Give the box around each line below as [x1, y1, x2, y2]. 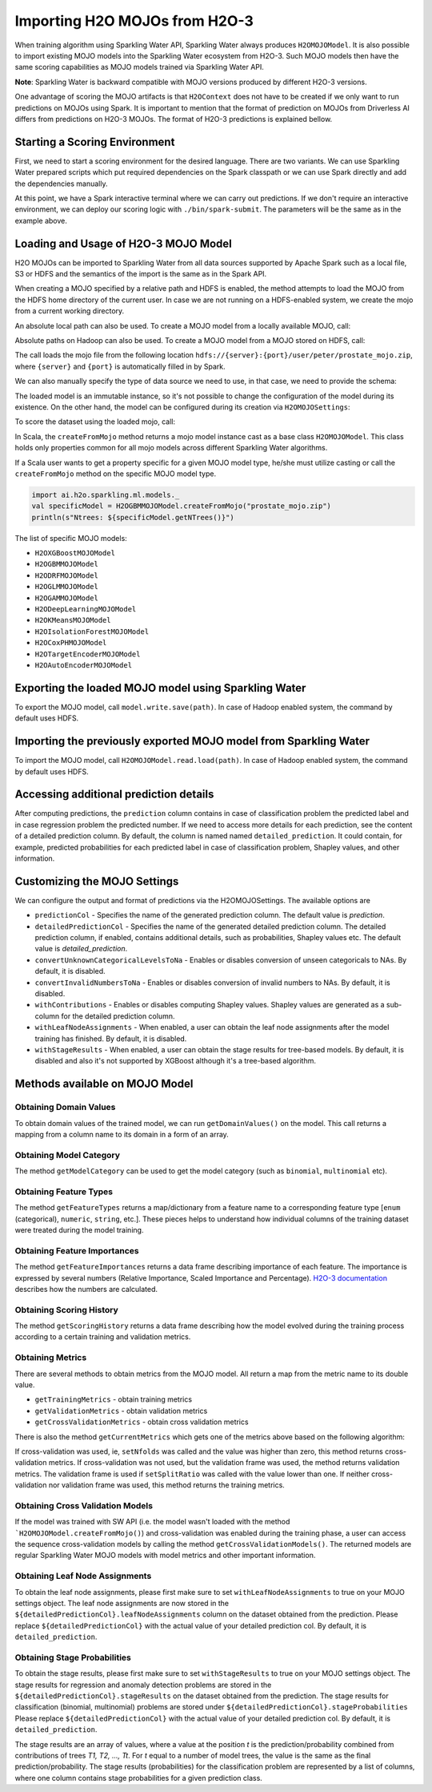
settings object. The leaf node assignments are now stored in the [14, 1598, 230, 1608]
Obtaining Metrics [14, 1352, 87, 1363]
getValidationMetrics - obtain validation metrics [34, 1406, 208, 1415]
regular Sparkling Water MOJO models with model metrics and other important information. [14, 1551, 316, 1560]
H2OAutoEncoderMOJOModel [34, 660, 132, 669]
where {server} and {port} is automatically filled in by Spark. [14, 361, 226, 371]
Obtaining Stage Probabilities [14, 1652, 131, 1663]
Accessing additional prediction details [14, 788, 214, 801]
